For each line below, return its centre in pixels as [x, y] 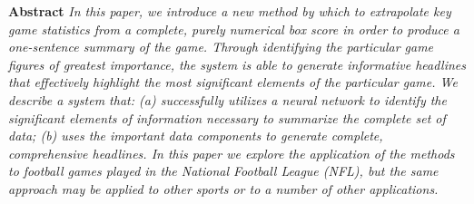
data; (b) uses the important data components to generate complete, [196, 136]
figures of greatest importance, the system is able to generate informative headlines [237, 64]
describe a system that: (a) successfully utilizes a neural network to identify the [227, 99]
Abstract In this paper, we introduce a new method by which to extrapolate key [230, 11]
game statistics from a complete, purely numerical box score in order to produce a [234, 29]
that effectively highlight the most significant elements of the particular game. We [233, 82]
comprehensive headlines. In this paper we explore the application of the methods [232, 153]
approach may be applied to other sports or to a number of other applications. [223, 188]
